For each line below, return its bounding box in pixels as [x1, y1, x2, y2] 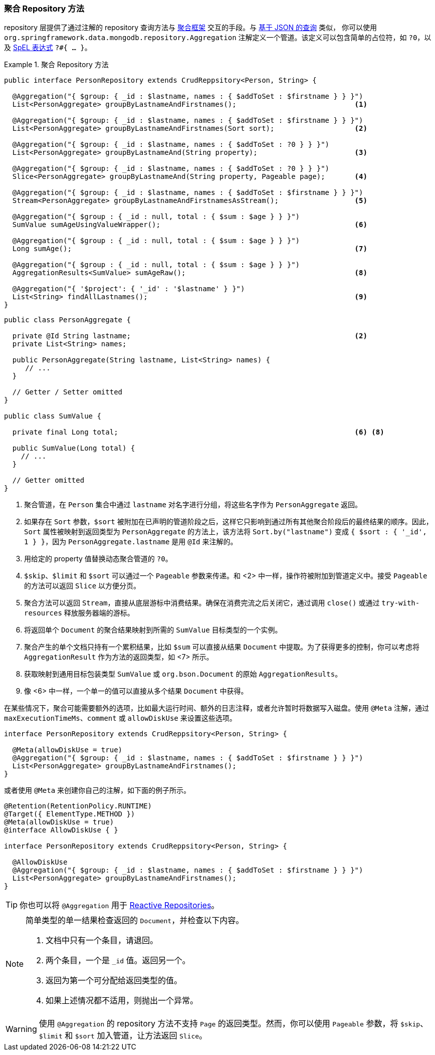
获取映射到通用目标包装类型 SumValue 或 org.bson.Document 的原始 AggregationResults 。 [24, 670, 342, 679]
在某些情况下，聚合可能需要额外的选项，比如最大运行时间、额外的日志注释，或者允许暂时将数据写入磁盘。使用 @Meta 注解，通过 [4, 704, 429, 713]
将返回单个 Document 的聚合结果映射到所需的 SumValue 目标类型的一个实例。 [24, 625, 282, 635]
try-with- [381, 599, 420, 607]
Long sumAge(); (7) [12, 245, 367, 253]
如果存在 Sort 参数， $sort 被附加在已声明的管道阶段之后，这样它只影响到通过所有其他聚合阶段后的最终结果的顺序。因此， [24, 517, 433, 526]
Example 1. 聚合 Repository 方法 [4, 60, 109, 69]
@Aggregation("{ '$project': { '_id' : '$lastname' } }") [12, 285, 245, 293]
